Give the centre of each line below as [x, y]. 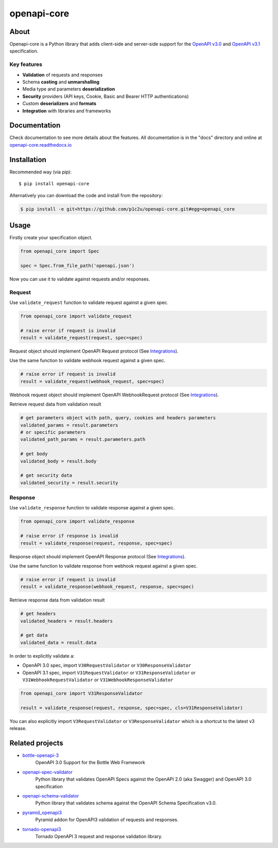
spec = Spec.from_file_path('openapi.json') [77, 266]
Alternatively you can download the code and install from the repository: [86, 195]
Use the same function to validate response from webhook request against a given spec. [103, 566]
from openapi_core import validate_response [77, 522]
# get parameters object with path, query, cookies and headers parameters [118, 418]
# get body [34, 454]
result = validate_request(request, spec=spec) [81, 338]
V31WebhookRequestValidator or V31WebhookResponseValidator [98, 680]
